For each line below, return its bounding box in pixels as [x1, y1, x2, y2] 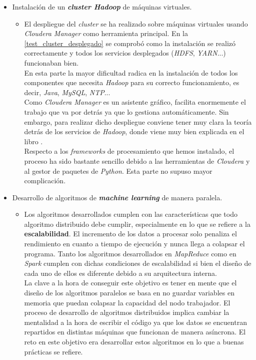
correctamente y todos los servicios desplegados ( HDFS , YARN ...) [24, 48, 226, 58]
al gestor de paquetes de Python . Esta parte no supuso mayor [24, 165, 212, 176]
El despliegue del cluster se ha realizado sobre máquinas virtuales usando [24, 18, 248, 29]
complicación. [24, 175, 66, 186]
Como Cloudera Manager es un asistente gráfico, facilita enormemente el [24, 97, 246, 107]
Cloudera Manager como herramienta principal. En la [24, 28, 188, 39]
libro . [24, 136, 43, 146]
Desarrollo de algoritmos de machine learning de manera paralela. [12, 192, 222, 202]
